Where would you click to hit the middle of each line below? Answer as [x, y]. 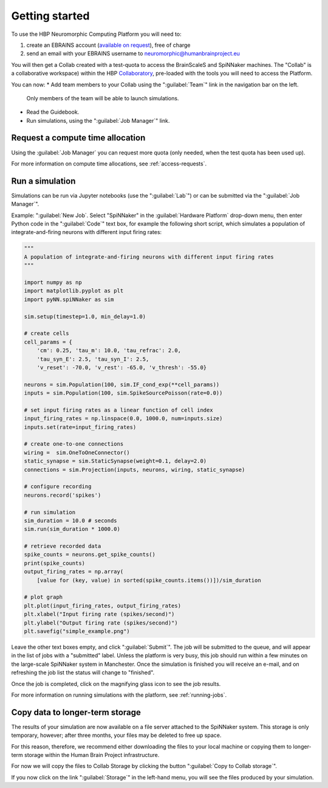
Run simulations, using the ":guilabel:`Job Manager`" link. [98, 120]
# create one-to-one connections [74, 444]
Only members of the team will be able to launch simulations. [103, 98]
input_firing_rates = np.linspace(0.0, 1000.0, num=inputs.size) [123, 419]
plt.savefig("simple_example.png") [77, 631]
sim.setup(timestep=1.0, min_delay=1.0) [85, 316]
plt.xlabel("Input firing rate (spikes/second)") [99, 614]
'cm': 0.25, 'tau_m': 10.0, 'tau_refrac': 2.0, [109, 351]
